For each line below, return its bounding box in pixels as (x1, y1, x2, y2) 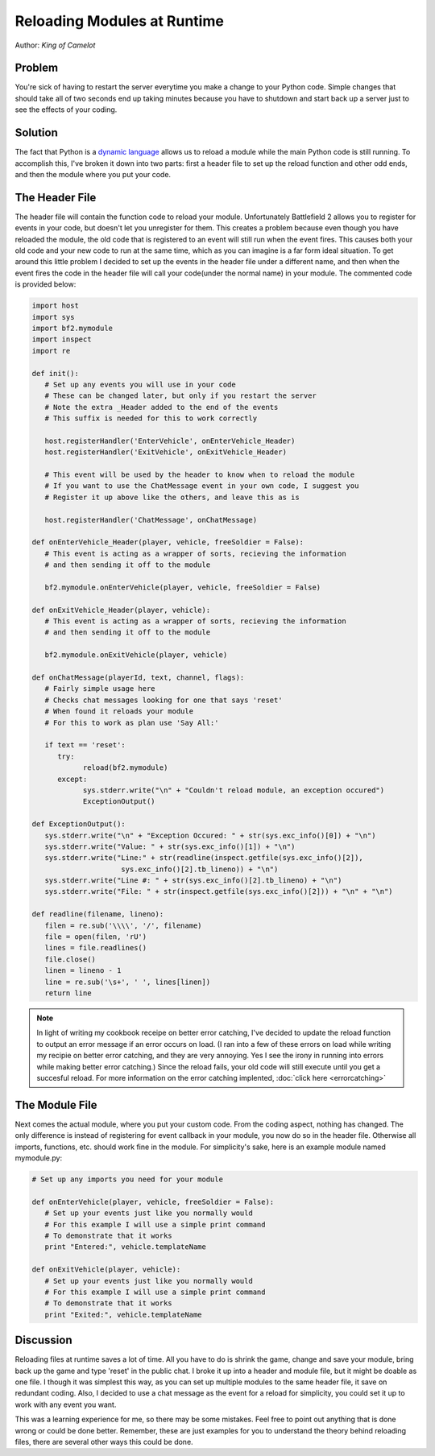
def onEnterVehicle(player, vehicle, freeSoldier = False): (31, 1197, 275, 1206)
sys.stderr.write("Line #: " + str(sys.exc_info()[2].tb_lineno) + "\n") (44, 876, 342, 885)
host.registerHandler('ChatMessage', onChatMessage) (44, 515, 258, 524)
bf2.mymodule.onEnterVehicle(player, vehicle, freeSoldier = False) (44, 582, 321, 592)
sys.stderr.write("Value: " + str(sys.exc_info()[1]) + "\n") (44, 842, 296, 851)
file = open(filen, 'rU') (44, 933, 147, 941)
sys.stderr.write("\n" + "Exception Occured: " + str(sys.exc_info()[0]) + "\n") (44, 830, 376, 840)
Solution (14, 126, 58, 140)
